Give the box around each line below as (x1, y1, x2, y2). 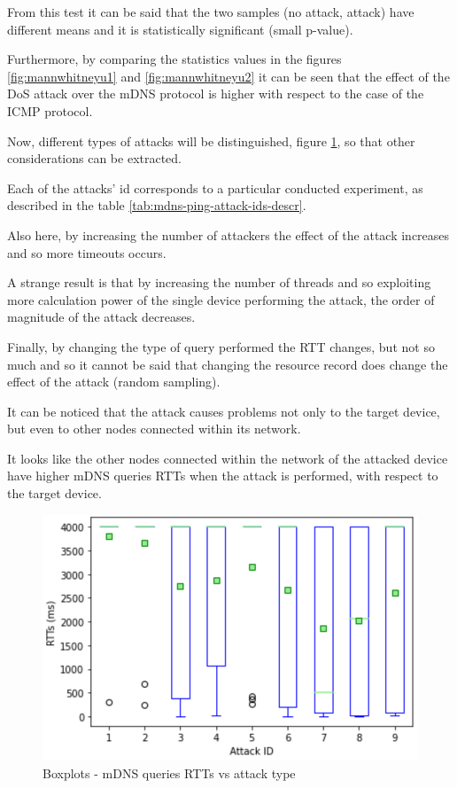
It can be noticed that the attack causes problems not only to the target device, (7, 402, 440, 420)
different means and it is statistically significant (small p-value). (7, 20, 353, 38)
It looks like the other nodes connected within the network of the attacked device (7, 449, 448, 467)
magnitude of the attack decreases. (7, 308, 196, 326)
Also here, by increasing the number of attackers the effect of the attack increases (7, 225, 450, 244)
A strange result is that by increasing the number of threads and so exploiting (7, 273, 431, 292)
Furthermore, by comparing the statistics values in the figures (7, 50, 342, 68)
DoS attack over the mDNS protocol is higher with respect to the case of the (7, 84, 424, 103)
